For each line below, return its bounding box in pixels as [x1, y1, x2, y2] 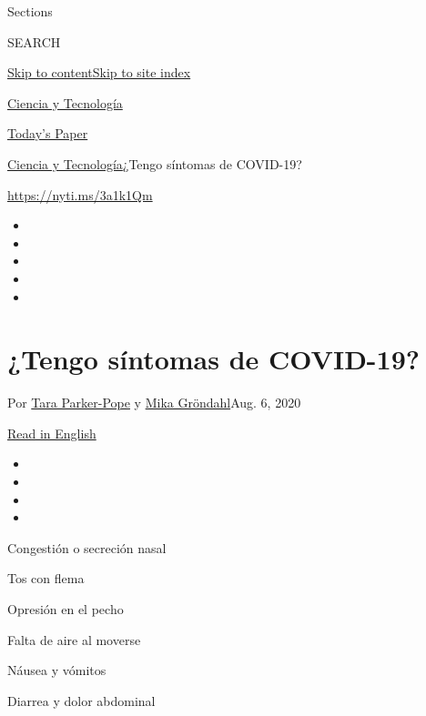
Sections [7, 2, 53, 20]
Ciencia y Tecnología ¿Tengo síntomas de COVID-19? [7, 154, 302, 173]
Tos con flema [7, 569, 85, 588]
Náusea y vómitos [7, 661, 106, 680]
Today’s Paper [7, 124, 88, 143]
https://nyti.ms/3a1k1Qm [7, 185, 153, 204]
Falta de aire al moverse [7, 630, 141, 649]
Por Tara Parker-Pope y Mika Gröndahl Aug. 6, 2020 [7, 393, 301, 412]
